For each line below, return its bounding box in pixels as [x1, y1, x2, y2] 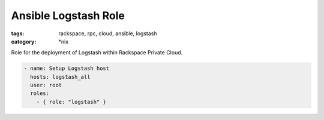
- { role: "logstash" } [36, 99, 106, 105]
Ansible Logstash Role [11, 9, 125, 22]
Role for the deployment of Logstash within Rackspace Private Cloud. [11, 49, 183, 56]
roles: [30, 90, 50, 97]
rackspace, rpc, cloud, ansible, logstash [58, 30, 157, 37]
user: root [30, 82, 62, 89]
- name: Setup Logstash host [23, 65, 110, 72]
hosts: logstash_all [30, 73, 91, 80]
